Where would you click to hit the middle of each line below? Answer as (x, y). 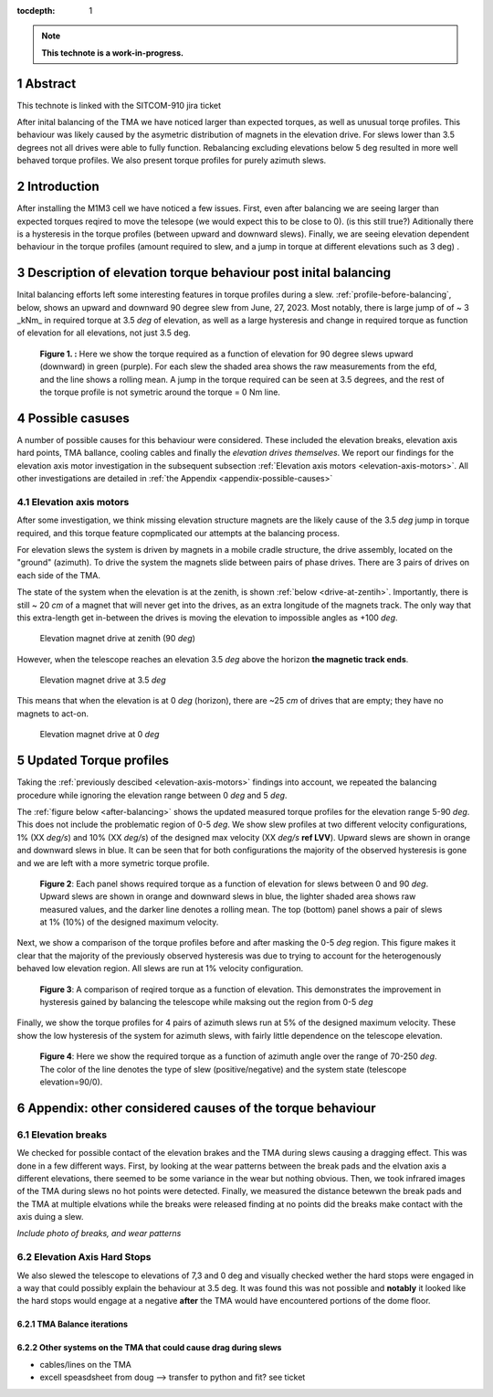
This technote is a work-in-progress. (113, 53)
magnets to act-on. (52, 714)
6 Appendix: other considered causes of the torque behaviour (196, 1108)
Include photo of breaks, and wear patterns (99, 1233)
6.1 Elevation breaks (62, 1135)
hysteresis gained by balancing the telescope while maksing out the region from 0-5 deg (206, 1002)
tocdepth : (36, 11)
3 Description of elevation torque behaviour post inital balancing (204, 273)
